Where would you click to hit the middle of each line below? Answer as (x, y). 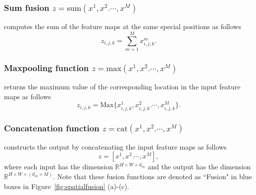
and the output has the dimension (199, 167)
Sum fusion (27, 7)
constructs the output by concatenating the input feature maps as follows (115, 146)
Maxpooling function (47, 67)
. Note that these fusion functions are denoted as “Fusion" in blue (152, 176)
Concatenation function (52, 128)
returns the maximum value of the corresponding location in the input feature (122, 87)
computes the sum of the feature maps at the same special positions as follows (123, 26)
